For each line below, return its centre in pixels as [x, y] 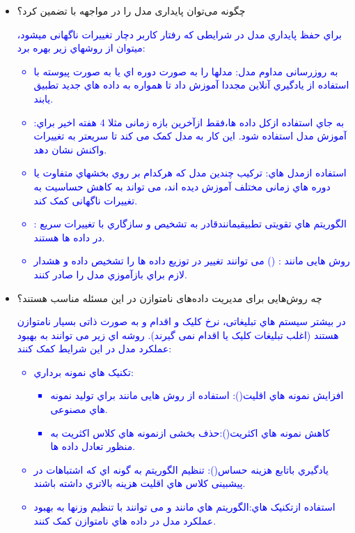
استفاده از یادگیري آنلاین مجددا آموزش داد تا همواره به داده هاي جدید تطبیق [191, 85]
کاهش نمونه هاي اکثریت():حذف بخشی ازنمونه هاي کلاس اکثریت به [190, 432]
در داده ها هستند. [69, 237]
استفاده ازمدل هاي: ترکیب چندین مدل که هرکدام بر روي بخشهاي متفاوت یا [190, 173]
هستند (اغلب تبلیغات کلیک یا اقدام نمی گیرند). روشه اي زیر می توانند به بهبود [178, 335]
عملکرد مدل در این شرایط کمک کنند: [94, 348]
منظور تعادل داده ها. [93, 446]
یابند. [44, 98]
